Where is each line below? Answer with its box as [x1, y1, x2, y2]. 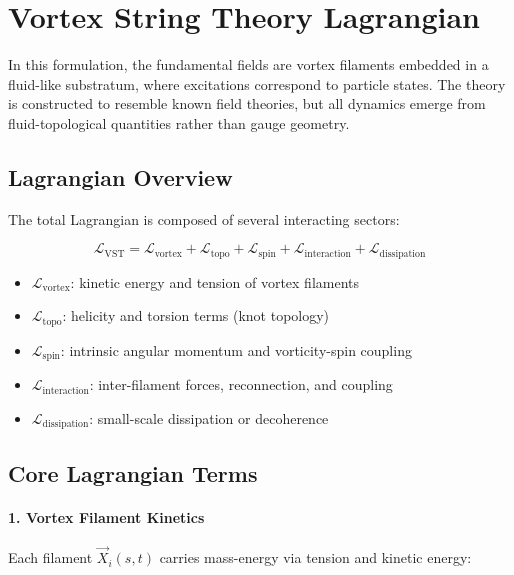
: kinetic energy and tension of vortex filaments [70, 271, 360, 292]
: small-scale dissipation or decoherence [89, 407, 329, 428]
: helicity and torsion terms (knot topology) [62, 305, 330, 326]
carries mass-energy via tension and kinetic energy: [159, 547, 472, 568]
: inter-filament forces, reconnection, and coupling [89, 374, 393, 395]
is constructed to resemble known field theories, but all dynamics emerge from [8, 93, 486, 114]
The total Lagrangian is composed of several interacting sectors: [8, 208, 400, 229]
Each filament [8, 547, 93, 568]
